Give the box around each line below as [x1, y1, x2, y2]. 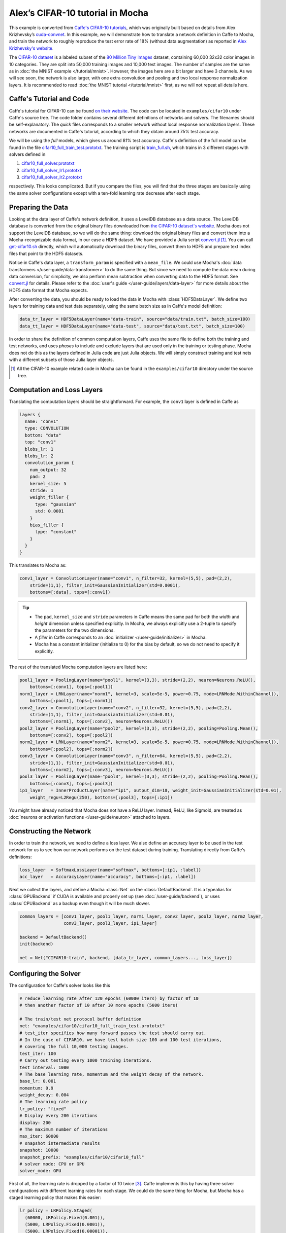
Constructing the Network [9, 827, 92, 835]
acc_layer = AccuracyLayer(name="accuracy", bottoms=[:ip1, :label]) [19, 874, 196, 880]
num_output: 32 [30, 467, 66, 472]
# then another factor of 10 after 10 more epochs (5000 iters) [19, 1002, 178, 1008]
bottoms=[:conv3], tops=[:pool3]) [30, 781, 113, 786]
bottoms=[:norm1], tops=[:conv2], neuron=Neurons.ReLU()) [30, 719, 173, 725]
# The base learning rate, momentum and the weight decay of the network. [19, 1071, 204, 1077]
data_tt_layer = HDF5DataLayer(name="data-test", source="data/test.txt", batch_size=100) [19, 323, 246, 329]
